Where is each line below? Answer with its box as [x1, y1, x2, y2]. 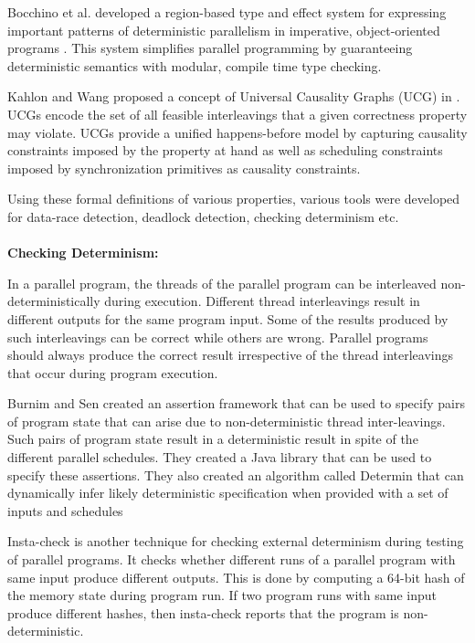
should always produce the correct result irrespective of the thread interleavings [7, 345, 453, 364]
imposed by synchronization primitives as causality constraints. [7, 158, 361, 177]
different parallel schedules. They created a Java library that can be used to [7, 448, 432, 467]
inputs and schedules [7, 501, 123, 520]
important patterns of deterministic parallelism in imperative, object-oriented [7, 20, 440, 39]
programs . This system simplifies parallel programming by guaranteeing [7, 38, 413, 58]
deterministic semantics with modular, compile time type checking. [7, 56, 382, 75]
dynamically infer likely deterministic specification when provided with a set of [7, 483, 449, 502]
